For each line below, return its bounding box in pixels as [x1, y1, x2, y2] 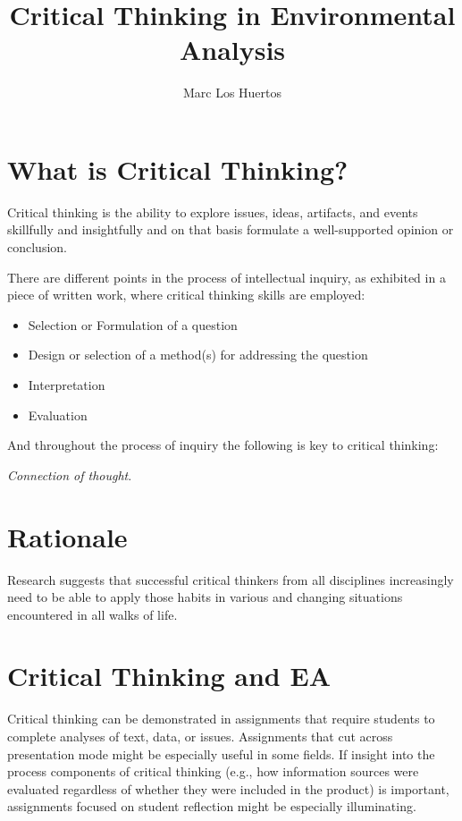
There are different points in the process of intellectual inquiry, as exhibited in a [7, 267, 446, 286]
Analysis [179, 31, 286, 68]
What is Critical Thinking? [7, 150, 349, 187]
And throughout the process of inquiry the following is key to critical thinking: [7, 436, 439, 454]
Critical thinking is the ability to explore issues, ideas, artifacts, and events [7, 202, 418, 221]
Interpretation [28, 376, 105, 394]
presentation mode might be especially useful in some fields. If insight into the [7, 744, 435, 763]
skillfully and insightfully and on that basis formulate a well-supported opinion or [7, 220, 454, 239]
